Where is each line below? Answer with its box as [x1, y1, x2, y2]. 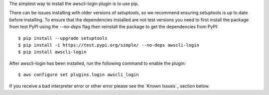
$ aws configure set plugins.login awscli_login [18, 72, 139, 78]
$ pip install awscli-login [18, 49, 87, 55]
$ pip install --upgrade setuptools [18, 35, 108, 41]
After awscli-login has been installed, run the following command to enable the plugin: [9, 60, 186, 66]
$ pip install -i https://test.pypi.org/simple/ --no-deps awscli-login [18, 42, 199, 48]
